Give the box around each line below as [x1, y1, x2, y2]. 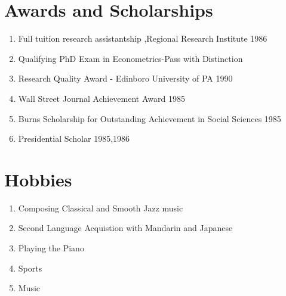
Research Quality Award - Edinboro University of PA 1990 [18, 72, 233, 85]
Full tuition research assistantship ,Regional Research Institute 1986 [18, 32, 267, 45]
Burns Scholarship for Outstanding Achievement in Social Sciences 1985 [18, 112, 281, 124]
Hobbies [4, 167, 72, 191]
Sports [18, 261, 42, 274]
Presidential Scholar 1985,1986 [18, 132, 130, 145]
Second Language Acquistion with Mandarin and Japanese [18, 222, 233, 234]
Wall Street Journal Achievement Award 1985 [18, 92, 185, 104]
